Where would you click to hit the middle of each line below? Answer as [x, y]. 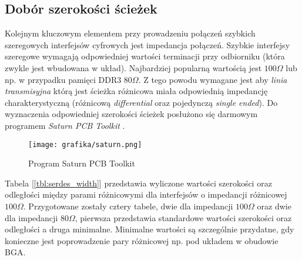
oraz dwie [274, 206]
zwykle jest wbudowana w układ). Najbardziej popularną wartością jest [133, 67]
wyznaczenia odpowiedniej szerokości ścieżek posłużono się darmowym [131, 114]
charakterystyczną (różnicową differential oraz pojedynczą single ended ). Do [141, 102]
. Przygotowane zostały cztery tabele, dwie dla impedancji [128, 206]
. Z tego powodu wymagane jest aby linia [213, 79]
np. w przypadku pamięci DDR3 [63, 79]
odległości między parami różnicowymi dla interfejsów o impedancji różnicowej [146, 194]
